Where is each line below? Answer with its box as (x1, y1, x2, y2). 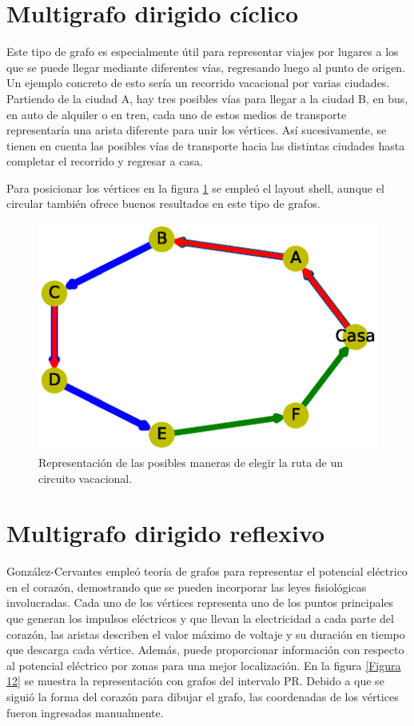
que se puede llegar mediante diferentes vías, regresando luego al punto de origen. (6, 58, 406, 75)
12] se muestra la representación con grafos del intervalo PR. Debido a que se (6, 672, 384, 689)
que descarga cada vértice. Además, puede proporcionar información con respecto (6, 641, 404, 658)
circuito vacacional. (38, 469, 133, 486)
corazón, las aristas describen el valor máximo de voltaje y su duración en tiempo (6, 625, 405, 642)
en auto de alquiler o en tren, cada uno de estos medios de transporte (6, 106, 347, 122)
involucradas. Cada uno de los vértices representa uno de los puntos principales (6, 594, 394, 611)
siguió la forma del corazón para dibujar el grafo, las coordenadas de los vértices (6, 688, 399, 704)
